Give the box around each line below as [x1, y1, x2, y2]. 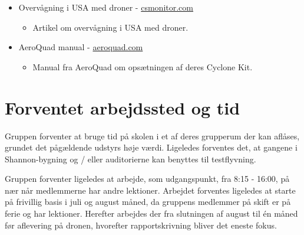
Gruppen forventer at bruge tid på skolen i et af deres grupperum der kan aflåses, [5, 129, 300, 142]
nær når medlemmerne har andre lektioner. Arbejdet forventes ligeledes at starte [5, 184, 296, 196]
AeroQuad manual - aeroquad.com [18, 41, 143, 53]
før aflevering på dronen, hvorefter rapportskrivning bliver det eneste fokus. [5, 218, 277, 231]
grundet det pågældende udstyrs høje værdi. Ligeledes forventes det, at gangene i [5, 141, 298, 154]
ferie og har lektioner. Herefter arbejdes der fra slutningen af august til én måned [5, 207, 298, 220]
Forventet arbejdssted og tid [5, 95, 240, 119]
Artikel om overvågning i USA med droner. [32, 21, 189, 33]
